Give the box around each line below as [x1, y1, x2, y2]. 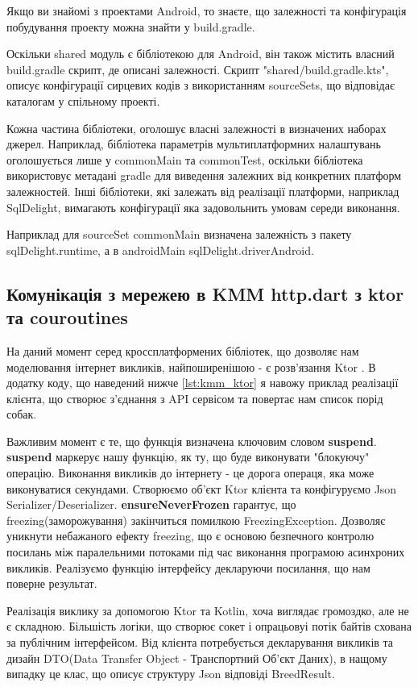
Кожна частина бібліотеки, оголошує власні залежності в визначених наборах [6, 119, 387, 136]
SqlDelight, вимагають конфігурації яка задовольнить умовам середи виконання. [6, 198, 400, 215]
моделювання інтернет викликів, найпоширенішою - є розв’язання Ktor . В [6, 358, 376, 375]
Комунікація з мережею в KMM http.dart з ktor [6, 281, 404, 306]
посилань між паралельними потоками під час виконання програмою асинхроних [6, 543, 405, 560]
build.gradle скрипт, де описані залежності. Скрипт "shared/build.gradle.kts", [6, 60, 389, 77]
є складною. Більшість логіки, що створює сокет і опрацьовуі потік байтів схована [6, 618, 412, 635]
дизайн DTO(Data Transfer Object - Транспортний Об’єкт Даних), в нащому [6, 649, 387, 666]
